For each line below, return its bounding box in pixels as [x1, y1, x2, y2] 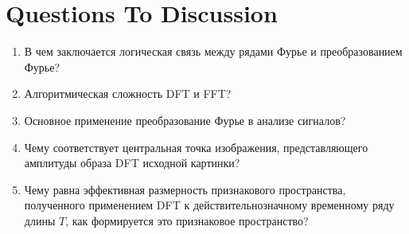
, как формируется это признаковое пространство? [65, 212, 309, 228]
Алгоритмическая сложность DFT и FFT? [24, 85, 232, 102]
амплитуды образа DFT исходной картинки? [24, 154, 240, 171]
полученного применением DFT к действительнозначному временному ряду [24, 197, 395, 213]
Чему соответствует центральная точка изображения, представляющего [24, 138, 368, 155]
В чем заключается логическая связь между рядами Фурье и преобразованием [24, 43, 403, 60]
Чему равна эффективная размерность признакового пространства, [24, 181, 346, 197]
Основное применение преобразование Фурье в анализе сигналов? [24, 111, 346, 128]
